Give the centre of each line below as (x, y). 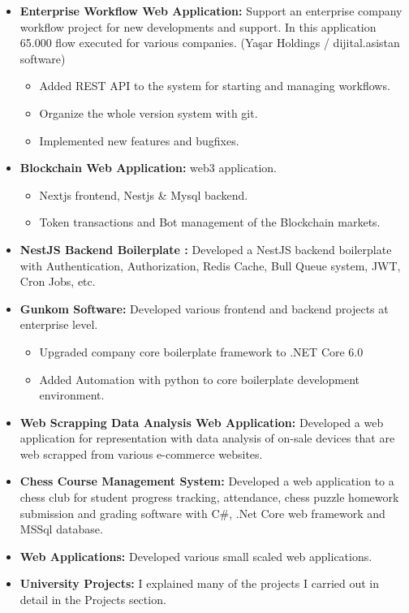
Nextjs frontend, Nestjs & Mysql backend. (144, 194)
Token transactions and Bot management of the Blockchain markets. (210, 222)
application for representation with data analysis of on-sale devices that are (207, 438)
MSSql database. (61, 529)
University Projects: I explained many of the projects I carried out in (200, 583)
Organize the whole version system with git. (149, 112)
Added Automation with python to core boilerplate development (200, 379)
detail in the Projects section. (93, 600)
